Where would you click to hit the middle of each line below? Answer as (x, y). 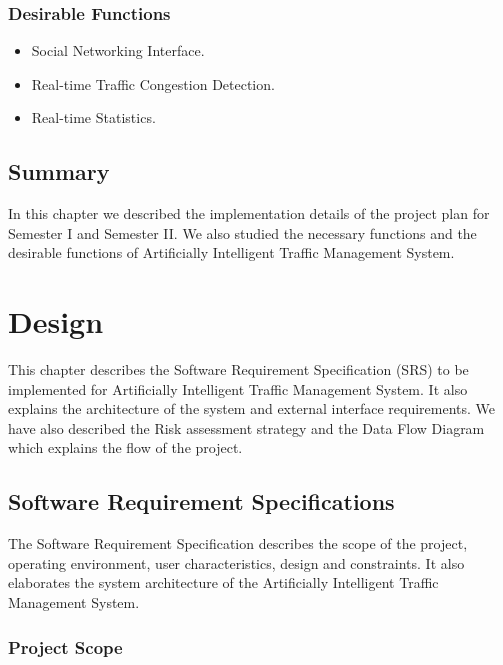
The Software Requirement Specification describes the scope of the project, (238, 543)
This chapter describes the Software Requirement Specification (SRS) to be (238, 369)
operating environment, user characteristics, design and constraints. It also (236, 562)
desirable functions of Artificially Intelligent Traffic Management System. (231, 252)
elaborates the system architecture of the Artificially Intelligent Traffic (223, 582)
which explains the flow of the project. (125, 447)
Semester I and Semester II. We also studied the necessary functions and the (242, 232)
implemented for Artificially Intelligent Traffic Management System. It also (238, 388)
